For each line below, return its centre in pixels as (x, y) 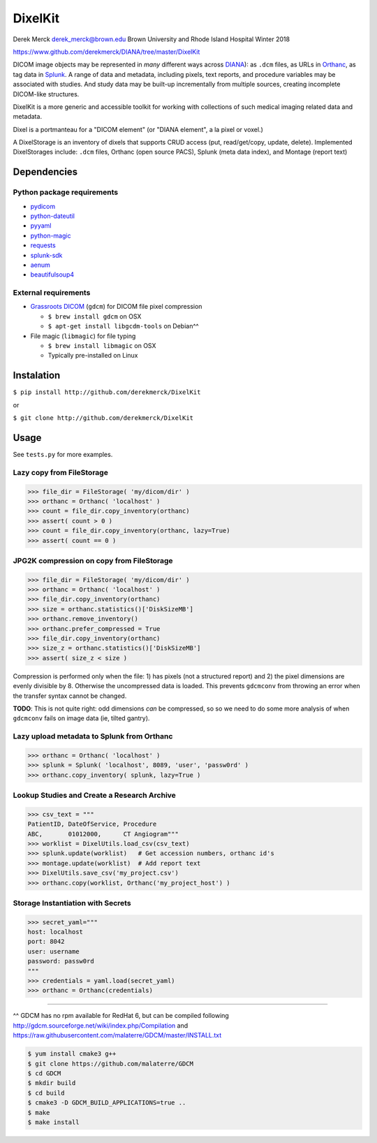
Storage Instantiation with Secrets (72, 903)
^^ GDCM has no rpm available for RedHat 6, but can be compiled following (121, 1016)
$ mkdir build (52, 1083)
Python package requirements (66, 192)
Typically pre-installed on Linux (93, 356)
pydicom (43, 206)
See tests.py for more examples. (63, 455)
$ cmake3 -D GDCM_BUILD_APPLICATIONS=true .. (107, 1103)
